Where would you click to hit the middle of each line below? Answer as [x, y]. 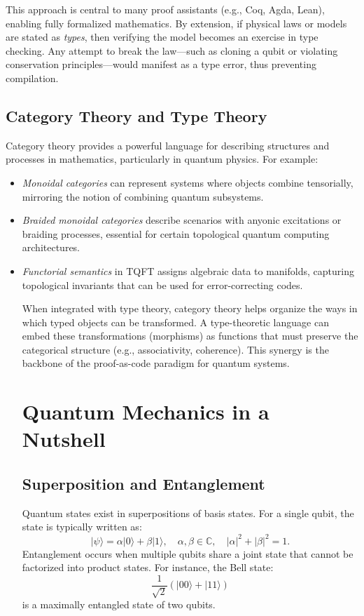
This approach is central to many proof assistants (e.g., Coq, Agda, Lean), [165, 9]
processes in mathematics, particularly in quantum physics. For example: [162, 159]
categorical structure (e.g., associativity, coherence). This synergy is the [175, 349]
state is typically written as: [82, 527]
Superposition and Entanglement [143, 484]
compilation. [32, 78]
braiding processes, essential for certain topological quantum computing [176, 233]
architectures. [51, 247]
